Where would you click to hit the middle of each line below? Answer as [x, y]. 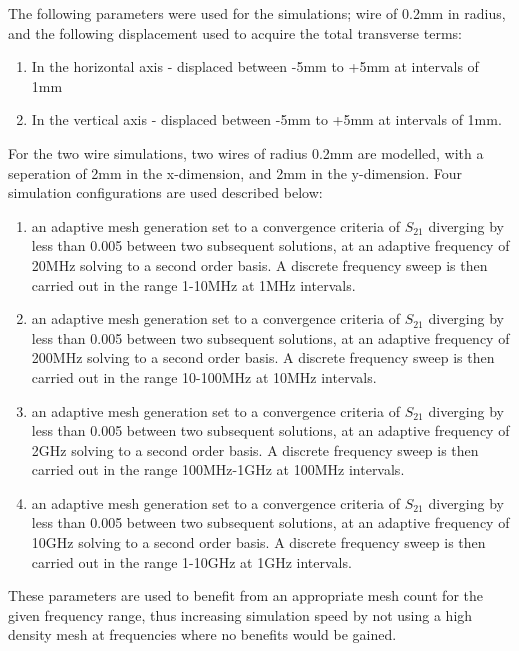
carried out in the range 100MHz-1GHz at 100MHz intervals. [218, 469]
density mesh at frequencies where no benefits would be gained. [202, 634]
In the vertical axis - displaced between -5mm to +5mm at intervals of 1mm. [266, 119]
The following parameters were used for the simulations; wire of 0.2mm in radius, [257, 13]
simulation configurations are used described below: [165, 192]
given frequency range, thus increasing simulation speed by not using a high [240, 614]
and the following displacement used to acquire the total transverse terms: [235, 32]
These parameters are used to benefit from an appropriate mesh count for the [246, 595]
